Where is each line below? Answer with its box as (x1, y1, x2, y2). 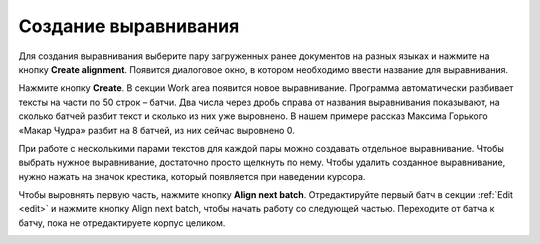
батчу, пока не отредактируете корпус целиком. (18, 216, 226, 229)
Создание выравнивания (18, 15, 240, 37)
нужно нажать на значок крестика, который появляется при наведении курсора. (18, 170, 366, 182)
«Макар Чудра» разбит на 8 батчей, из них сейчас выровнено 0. (18, 124, 295, 136)
